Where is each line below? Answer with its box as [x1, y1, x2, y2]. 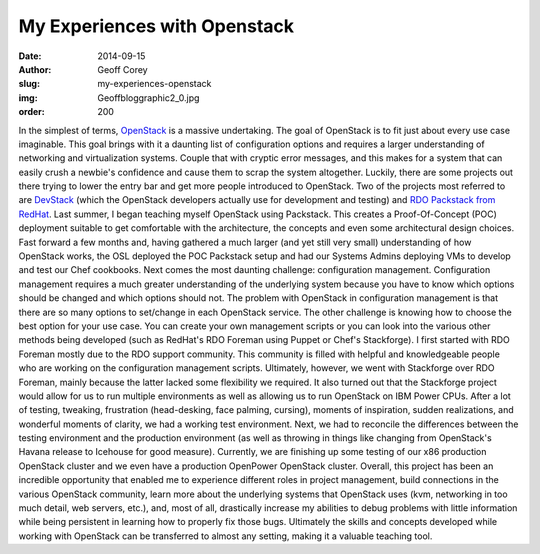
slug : [18, 78, 40, 90]
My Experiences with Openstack [18, 15, 295, 37]
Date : [18, 50, 42, 62]
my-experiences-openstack [97, 78, 212, 90]
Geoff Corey [97, 63, 149, 75]
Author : [18, 63, 52, 75]
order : [18, 106, 45, 118]
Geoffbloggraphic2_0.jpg [97, 91, 200, 104]
